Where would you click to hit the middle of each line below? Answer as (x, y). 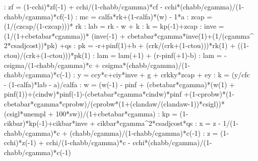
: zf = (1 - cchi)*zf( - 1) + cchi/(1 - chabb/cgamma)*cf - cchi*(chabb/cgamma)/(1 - (124, 6)
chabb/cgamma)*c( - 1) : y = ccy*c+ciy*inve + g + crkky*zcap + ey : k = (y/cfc (127, 75)
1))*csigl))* (207, 103)
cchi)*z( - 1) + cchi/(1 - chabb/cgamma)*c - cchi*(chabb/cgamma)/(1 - (108, 142)
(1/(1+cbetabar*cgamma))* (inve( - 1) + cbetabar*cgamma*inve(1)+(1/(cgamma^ (129, 35)
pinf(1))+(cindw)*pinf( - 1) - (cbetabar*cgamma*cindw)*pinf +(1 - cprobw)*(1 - (119, 94)
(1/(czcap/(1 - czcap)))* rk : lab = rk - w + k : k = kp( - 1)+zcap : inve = (114, 26)
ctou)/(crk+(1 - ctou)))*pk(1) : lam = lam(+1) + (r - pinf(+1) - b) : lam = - (115, 55)
